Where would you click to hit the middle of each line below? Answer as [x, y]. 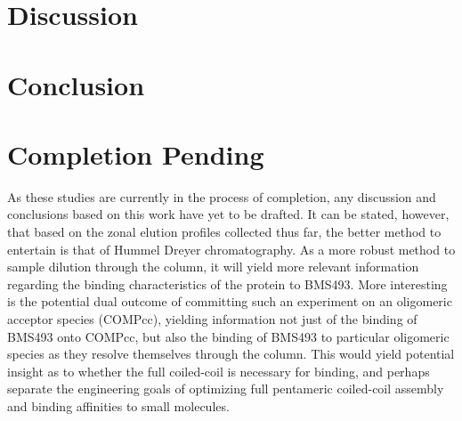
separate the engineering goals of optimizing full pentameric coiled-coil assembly [226, 389]
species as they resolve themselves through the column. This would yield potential [231, 354]
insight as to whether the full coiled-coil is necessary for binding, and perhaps [219, 371]
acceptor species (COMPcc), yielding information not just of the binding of [212, 319]
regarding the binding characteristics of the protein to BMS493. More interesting [227, 283]
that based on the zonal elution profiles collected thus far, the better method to [224, 232]
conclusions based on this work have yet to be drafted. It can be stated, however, [228, 214]
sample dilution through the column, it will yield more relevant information [213, 267]
